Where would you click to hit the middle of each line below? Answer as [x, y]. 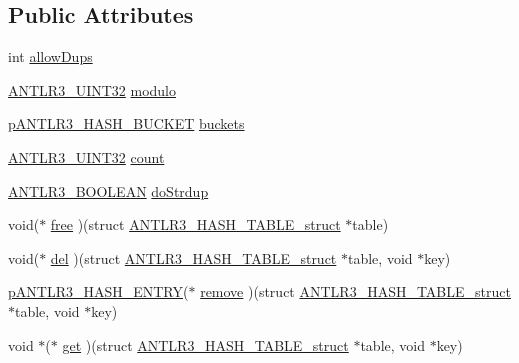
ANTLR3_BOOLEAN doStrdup [108, 190]
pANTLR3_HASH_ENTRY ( [98, 291]
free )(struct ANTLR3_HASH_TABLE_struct [195, 224]
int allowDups [50, 56]
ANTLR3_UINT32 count [86, 156]
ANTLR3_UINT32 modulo [92, 89]
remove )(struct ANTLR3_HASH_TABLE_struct [355, 291]
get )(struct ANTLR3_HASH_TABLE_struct [205, 344]
